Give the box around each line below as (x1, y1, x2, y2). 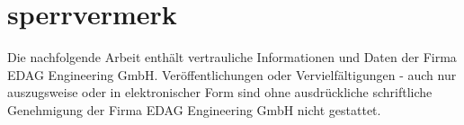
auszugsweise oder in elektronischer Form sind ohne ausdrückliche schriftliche (7, 83, 433, 102)
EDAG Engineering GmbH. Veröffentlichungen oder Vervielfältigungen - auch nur (7, 65, 457, 84)
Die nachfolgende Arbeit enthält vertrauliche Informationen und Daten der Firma (7, 48, 457, 67)
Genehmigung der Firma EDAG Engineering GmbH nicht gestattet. (7, 100, 381, 119)
